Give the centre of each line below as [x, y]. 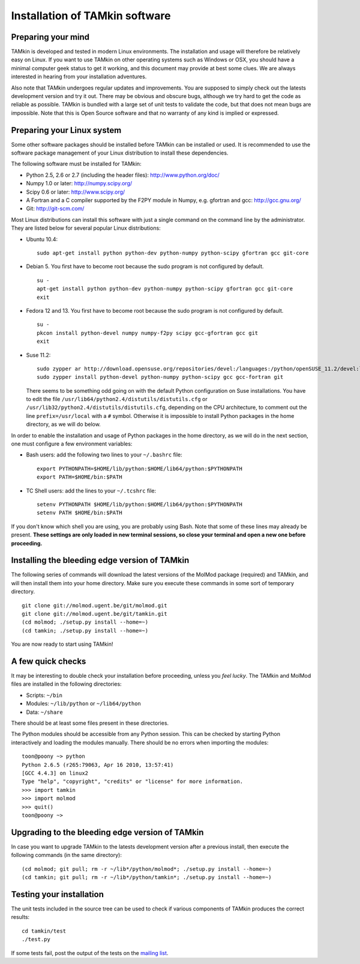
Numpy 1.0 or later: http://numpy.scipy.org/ [79, 183]
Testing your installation [58, 894]
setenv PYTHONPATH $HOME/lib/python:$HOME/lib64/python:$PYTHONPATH [139, 504]
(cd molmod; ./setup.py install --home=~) [85, 622]
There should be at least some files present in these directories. [90, 723]
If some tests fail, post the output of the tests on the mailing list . [90, 953]
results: [20, 917]
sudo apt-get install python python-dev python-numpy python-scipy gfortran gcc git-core [173, 253]
